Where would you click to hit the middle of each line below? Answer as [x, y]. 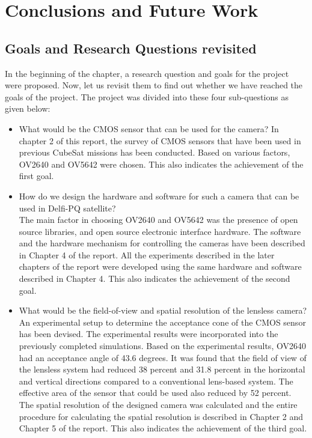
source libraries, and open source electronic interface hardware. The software [160, 231]
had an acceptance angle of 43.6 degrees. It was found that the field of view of [163, 357]
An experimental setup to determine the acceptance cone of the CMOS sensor [162, 322]
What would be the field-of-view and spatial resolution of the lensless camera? [163, 310]
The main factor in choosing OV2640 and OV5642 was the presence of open [158, 220]
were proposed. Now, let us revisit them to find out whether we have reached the [154, 85]
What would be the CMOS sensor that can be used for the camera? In [149, 128]
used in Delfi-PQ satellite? [67, 208]
